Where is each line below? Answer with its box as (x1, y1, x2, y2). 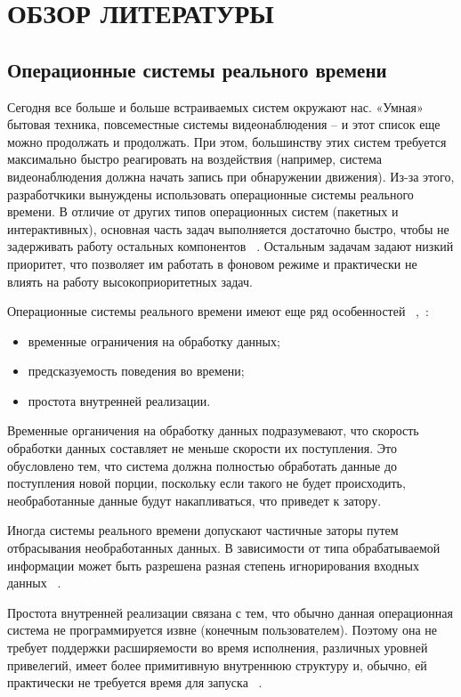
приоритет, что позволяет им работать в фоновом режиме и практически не (7, 254, 417, 272)
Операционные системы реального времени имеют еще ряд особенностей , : (7, 302, 429, 320)
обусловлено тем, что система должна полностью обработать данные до (7, 456, 398, 474)
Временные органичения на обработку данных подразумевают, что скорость (7, 421, 419, 440)
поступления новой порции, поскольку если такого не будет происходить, (7, 474, 406, 492)
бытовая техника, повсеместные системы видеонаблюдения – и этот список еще (7, 115, 441, 134)
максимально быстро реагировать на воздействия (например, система (7, 150, 383, 168)
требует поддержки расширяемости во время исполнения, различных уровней (7, 638, 428, 657)
